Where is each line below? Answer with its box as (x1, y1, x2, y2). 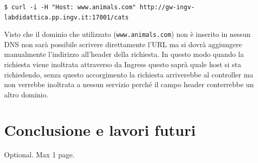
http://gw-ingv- (139, 4, 195, 11)
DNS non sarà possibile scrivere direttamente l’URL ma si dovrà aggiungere (4, 38, 242, 49)
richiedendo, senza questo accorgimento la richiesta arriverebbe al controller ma (4, 69, 253, 79)
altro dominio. (4, 89, 49, 99)
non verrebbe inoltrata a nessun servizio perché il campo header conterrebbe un (4, 79, 254, 90)
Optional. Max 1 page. (4, 149, 75, 159)
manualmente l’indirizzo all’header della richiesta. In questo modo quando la (4, 49, 244, 59)
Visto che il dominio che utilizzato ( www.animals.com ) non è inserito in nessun (4, 29, 251, 39)
